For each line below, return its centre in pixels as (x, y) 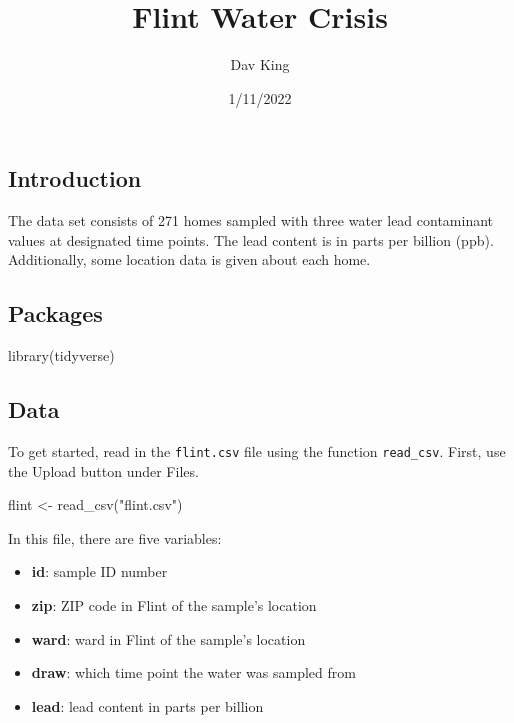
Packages (55, 313)
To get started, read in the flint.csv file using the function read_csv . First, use (257, 450)
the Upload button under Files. (103, 470)
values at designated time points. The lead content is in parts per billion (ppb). (251, 239)
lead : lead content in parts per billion (147, 705)
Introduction (75, 178)
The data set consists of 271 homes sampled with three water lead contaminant (251, 220)
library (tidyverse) (61, 355)
